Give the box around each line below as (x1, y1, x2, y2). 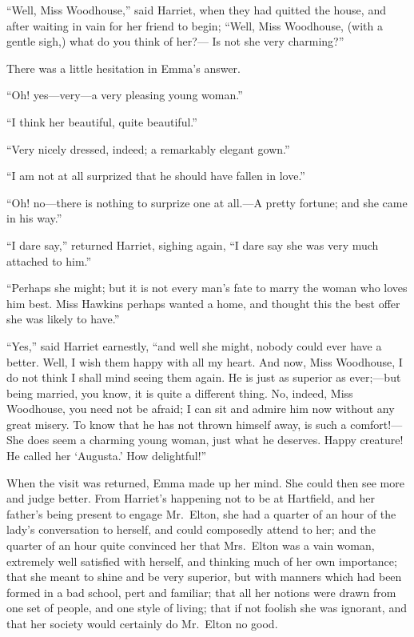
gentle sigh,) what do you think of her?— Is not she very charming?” (6, 33, 344, 50)
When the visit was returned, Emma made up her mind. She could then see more (6, 474, 404, 491)
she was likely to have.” (6, 310, 120, 327)
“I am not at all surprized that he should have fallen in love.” (6, 167, 305, 184)
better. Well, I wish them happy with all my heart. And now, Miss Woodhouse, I (6, 353, 403, 370)
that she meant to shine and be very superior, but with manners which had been (6, 568, 402, 585)
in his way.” (6, 210, 62, 226)
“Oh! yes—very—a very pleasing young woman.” (6, 86, 243, 103)
